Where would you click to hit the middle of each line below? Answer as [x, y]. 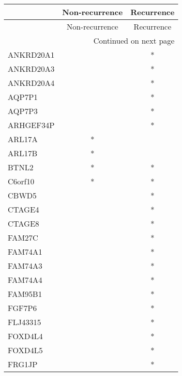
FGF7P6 [22, 308]
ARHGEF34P [31, 125]
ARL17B [23, 153]
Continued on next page [134, 41]
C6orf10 [21, 181]
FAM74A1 [25, 252]
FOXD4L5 [25, 350]
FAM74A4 [25, 280]
